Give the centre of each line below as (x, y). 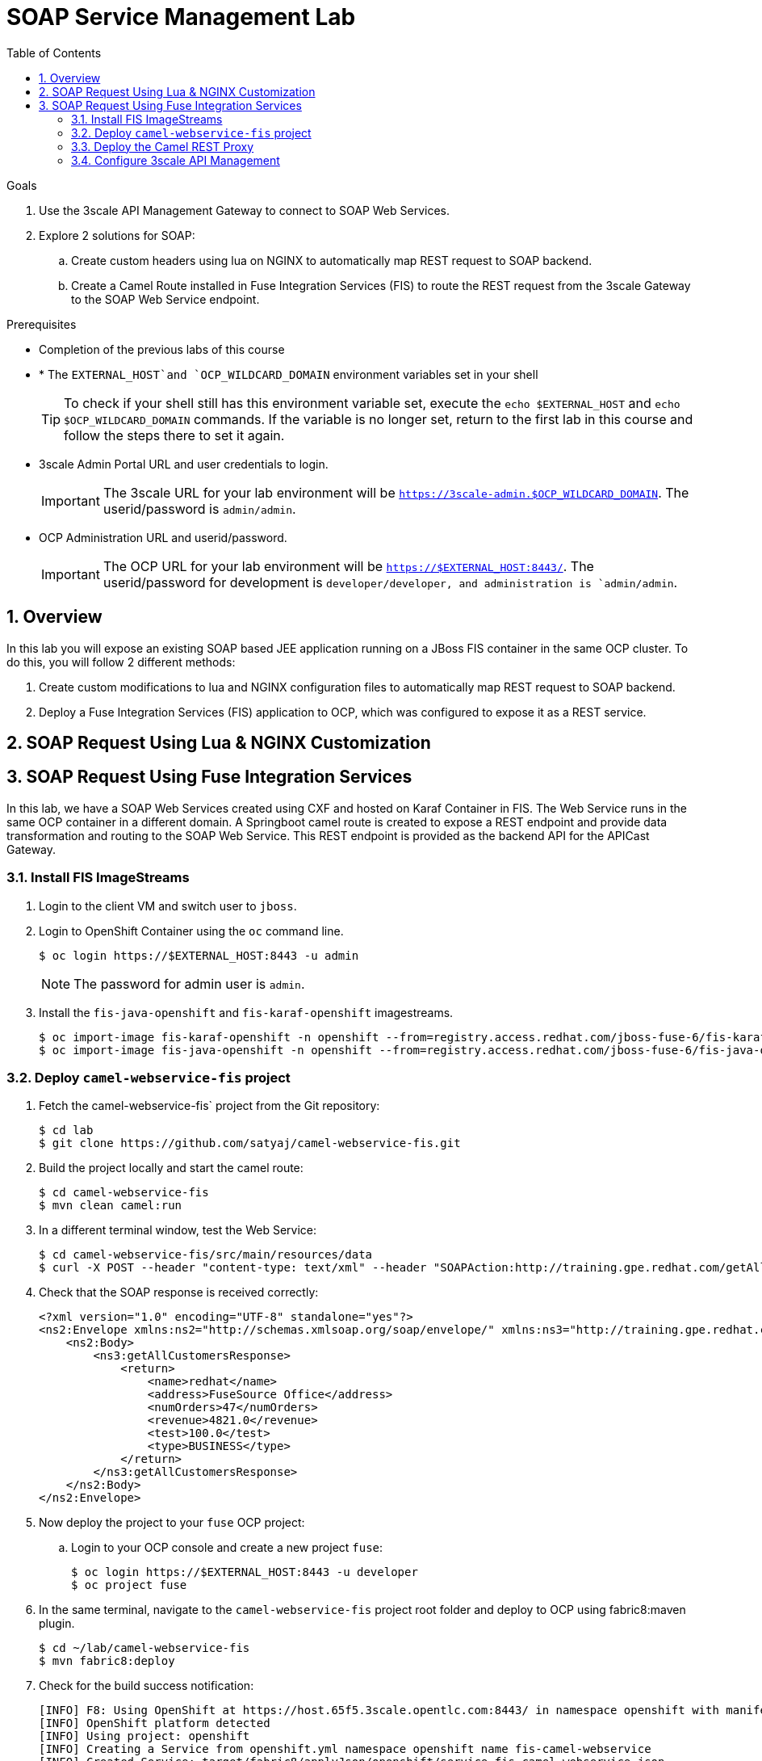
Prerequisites (42, 324)
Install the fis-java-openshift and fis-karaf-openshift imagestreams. (246, 1012)
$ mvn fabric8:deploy (107, 1661)
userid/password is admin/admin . (199, 509)
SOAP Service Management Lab (181, 17)
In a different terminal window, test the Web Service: (178, 1230)
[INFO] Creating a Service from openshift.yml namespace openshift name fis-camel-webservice (345, 1749)
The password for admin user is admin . (189, 983)
